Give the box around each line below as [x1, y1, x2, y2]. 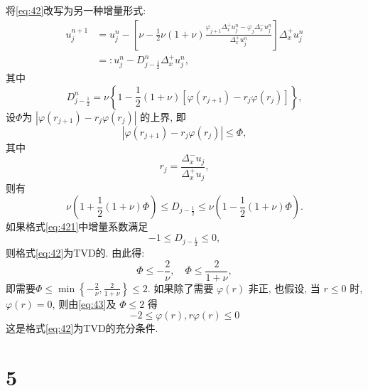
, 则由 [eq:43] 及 [52, 296, 117, 311]
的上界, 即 [140, 109, 186, 124]
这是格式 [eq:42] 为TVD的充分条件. [6, 321, 158, 336]
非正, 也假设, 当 [248, 280, 320, 295]
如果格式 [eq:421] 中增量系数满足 [6, 219, 148, 234]
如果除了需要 [153, 280, 214, 295]
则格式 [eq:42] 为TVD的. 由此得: [6, 245, 145, 260]
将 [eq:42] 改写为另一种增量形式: [6, 3, 146, 17]
